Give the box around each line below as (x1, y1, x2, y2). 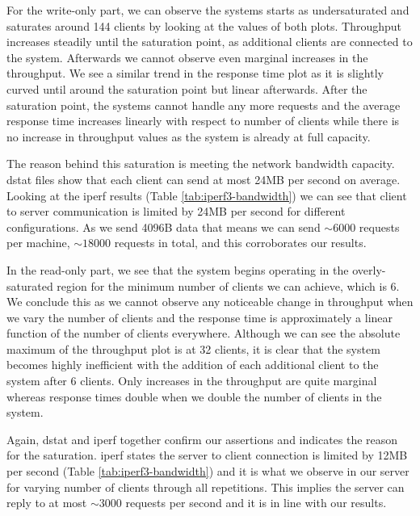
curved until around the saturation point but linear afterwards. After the (6, 80, 367, 97)
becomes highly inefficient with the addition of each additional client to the (6, 356, 379, 373)
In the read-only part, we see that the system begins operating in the (6, 261, 349, 278)
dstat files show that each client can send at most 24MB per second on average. (6, 170, 401, 187)
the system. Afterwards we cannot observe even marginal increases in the (6, 48, 368, 65)
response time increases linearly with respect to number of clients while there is (6, 112, 400, 129)
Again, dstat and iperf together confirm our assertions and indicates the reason (6, 430, 398, 447)
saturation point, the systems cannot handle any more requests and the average (6, 96, 401, 113)
